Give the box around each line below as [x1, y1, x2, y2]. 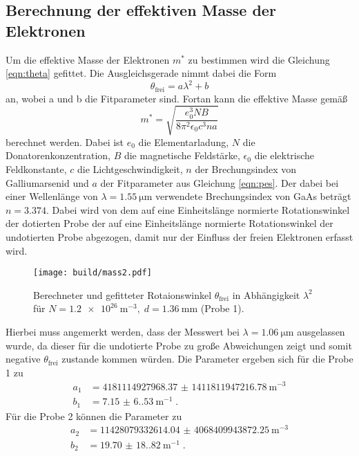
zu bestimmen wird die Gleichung [188, 52, 330, 66]
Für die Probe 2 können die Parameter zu [6, 408, 182, 423]
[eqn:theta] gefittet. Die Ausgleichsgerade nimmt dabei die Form [6, 66, 277, 80]
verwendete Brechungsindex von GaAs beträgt [155, 189, 351, 203]
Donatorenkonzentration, [6, 148, 110, 163]
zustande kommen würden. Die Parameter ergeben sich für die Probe [61, 352, 353, 366]
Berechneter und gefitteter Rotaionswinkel [33, 287, 212, 302]
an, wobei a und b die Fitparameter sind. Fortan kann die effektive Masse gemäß [6, 91, 348, 105]
